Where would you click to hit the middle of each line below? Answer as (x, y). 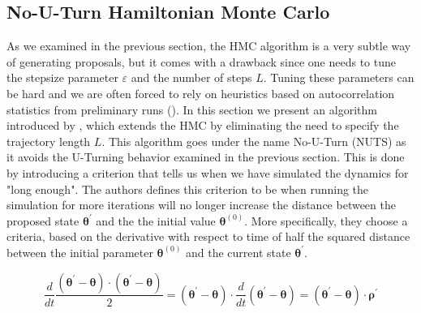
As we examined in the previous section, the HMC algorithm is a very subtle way (209, 46)
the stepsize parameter (62, 77)
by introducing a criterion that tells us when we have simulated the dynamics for (208, 172)
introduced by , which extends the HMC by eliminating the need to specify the (203, 125)
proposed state (43, 220)
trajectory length (49, 141)
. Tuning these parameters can (339, 77)
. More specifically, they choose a (326, 220)
